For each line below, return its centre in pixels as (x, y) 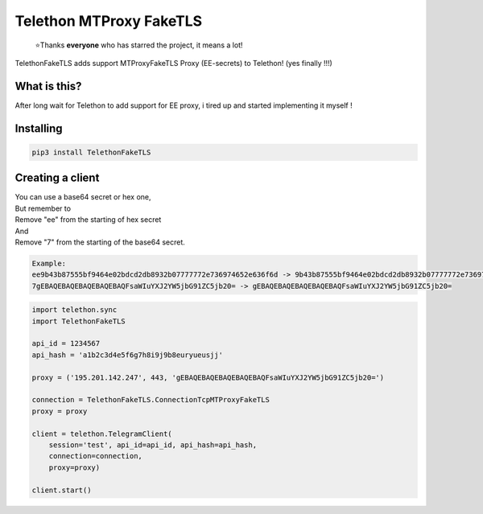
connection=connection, (95, 456)
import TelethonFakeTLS (79, 321)
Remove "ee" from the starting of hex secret (88, 220)
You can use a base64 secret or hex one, (83, 197)
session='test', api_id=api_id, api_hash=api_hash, (153, 445)
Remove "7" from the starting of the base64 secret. (100, 242)
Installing (39, 128)
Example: (49, 263)
